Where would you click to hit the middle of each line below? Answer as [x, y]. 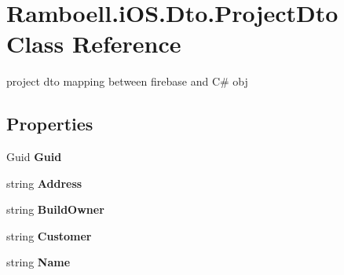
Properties [50, 124]
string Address [44, 183]
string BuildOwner [55, 209]
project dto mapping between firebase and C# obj [127, 81]
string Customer [49, 235]
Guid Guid [34, 157]
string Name [38, 262]
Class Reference [94, 44]
